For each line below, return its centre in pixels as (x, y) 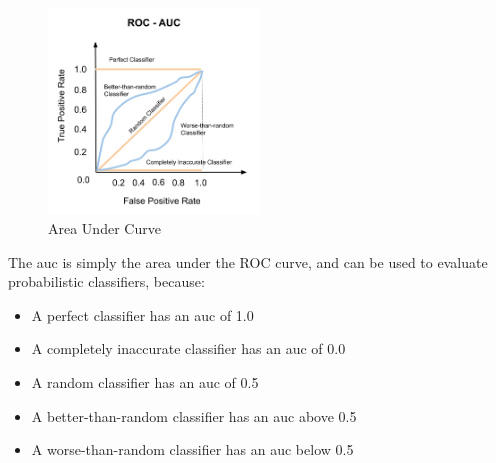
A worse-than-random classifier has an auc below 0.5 (192, 449)
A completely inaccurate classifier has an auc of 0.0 (188, 348)
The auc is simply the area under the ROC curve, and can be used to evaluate (248, 261)
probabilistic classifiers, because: (106, 281)
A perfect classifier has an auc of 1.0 (142, 314)
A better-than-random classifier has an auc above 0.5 (194, 415)
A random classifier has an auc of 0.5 (145, 381)
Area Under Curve (104, 227)
